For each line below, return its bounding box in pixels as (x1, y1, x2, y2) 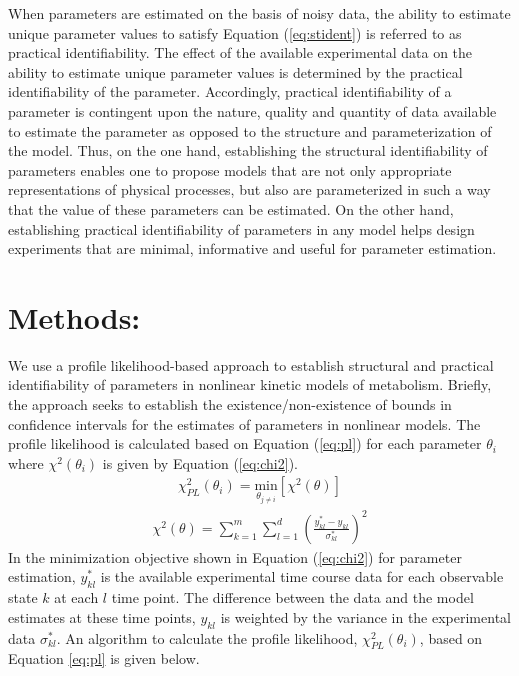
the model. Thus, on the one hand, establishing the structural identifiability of (8, 140, 488, 161)
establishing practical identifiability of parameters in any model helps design (8, 218, 475, 239)
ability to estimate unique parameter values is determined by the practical (8, 61, 463, 82)
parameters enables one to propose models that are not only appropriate (8, 159, 452, 180)
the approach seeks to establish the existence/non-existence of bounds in (8, 394, 452, 415)
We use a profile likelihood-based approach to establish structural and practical (8, 354, 494, 375)
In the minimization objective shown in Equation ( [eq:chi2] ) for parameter (8, 546, 462, 567)
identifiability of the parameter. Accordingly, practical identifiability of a (8, 81, 452, 102)
